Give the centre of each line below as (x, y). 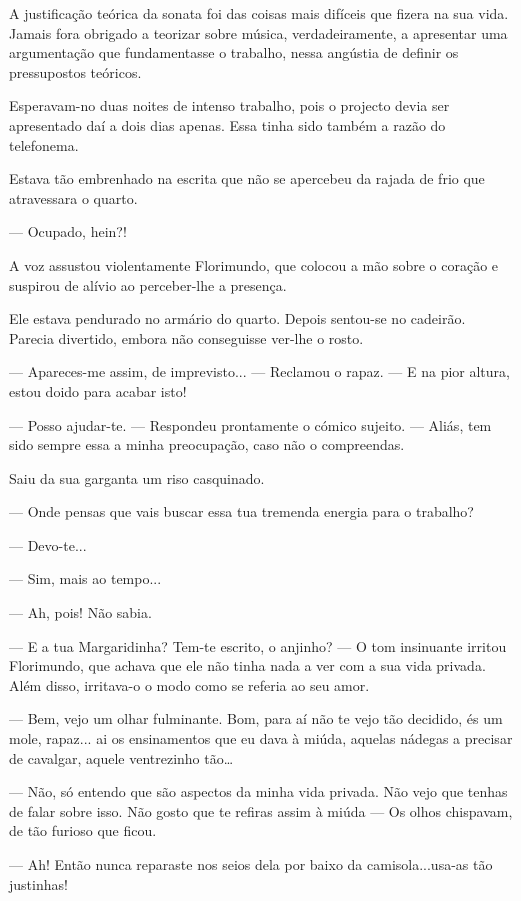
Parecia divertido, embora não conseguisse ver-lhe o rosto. (186, 337)
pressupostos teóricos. (75, 71)
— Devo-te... (48, 544)
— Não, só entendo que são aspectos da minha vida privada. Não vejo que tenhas (258, 791)
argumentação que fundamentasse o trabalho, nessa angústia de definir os (234, 52)
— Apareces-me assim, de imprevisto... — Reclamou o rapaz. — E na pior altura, (259, 371)
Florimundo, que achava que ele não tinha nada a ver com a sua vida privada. (247, 665)
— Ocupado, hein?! (68, 231)
